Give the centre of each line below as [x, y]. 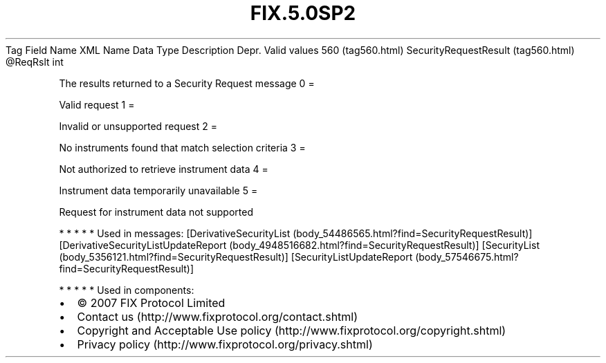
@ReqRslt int [35, 62]
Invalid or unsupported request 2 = [138, 126]
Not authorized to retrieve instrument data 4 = [164, 169]
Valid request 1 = [97, 104]
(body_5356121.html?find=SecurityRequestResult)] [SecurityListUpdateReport [236, 257]
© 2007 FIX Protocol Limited [151, 302]
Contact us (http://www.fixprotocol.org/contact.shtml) [218, 316]
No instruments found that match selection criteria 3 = [182, 147]
